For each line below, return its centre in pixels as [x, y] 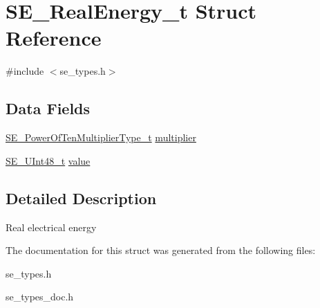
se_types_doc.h [40, 297]
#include [25, 71]
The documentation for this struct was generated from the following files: [161, 250]
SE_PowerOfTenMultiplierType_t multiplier [101, 137]
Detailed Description [81, 198]
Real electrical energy [51, 227]
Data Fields [48, 108]
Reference [54, 38]
